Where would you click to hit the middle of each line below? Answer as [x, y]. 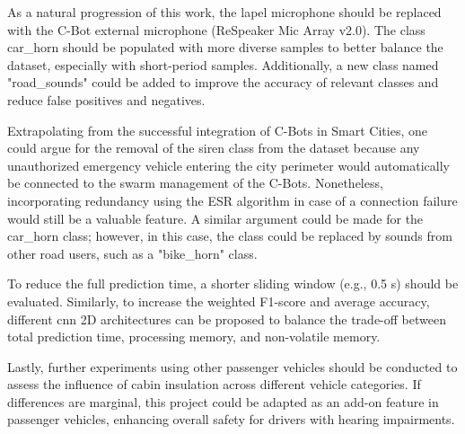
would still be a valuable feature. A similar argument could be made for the [215, 218]
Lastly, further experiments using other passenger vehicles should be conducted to [232, 366]
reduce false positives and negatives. [106, 99]
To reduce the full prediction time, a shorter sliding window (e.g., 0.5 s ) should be [233, 283]
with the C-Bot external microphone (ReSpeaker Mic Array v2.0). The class [216, 29]
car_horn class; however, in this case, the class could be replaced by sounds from [230, 236]
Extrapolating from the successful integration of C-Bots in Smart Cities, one [217, 130]
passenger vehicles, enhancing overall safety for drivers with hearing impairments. [231, 419]
